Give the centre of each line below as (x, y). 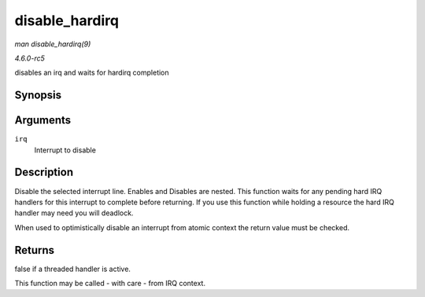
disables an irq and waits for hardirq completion (92, 73)
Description (44, 172)
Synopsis (38, 95)
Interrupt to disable (65, 150)
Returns (35, 250)
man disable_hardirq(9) (53, 44)
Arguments (43, 121)
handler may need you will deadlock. (74, 213)
